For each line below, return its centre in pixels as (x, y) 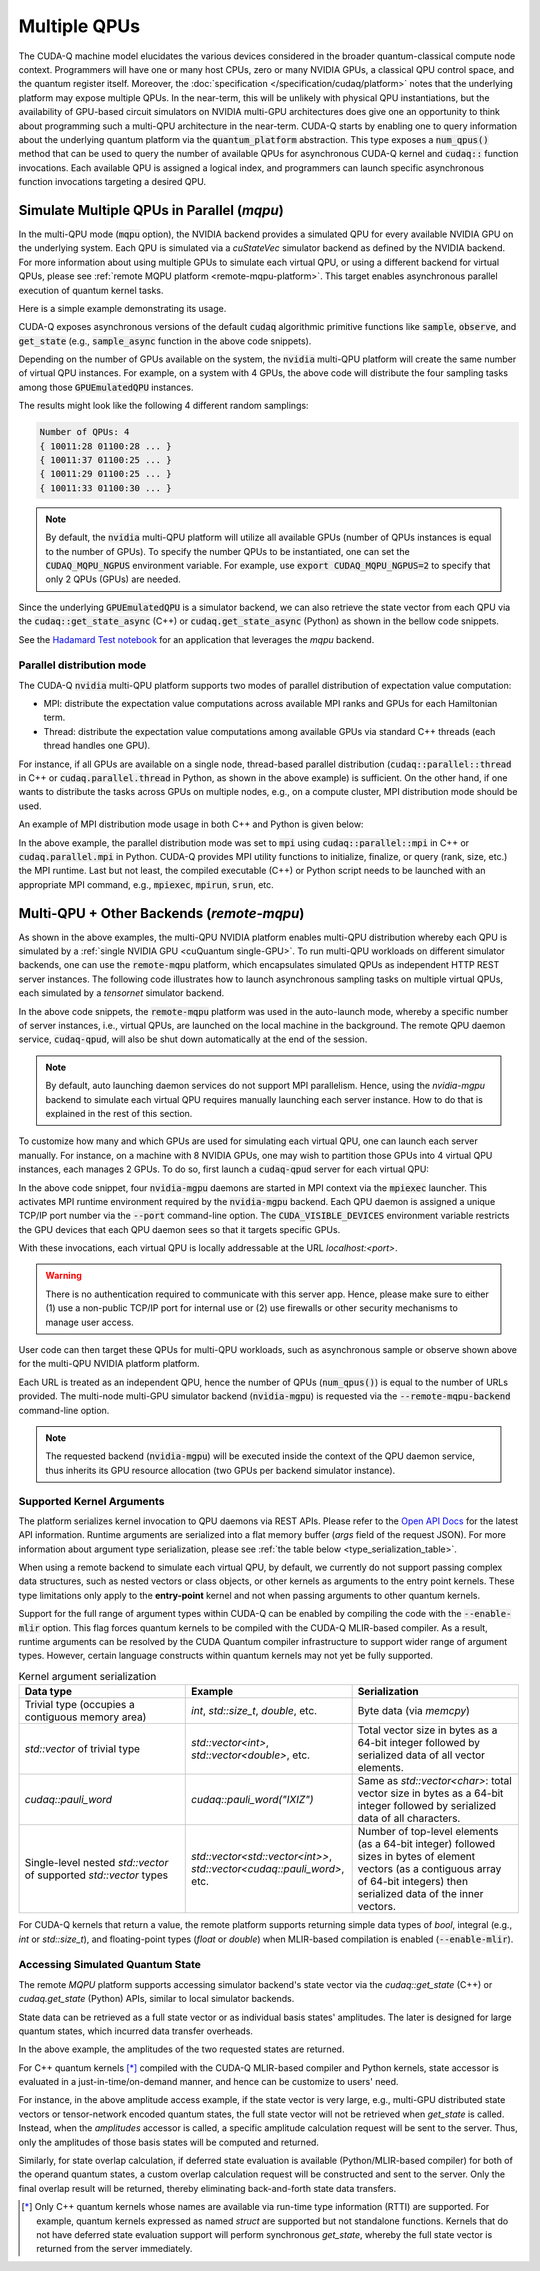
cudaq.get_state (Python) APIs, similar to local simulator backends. (156, 1999)
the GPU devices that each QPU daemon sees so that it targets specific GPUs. (179, 1229)
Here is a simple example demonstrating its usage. (122, 308)
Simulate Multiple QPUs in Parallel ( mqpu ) (151, 210)
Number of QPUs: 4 (84, 432)
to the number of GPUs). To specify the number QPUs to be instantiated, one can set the (227, 551)
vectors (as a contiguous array (429, 1869)
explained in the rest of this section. (119, 1113)
